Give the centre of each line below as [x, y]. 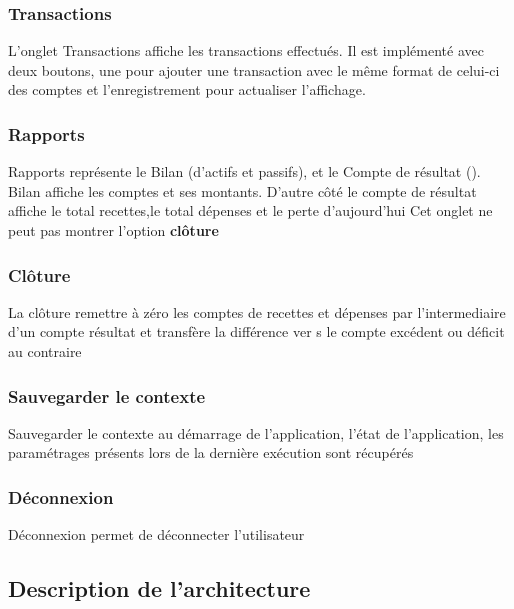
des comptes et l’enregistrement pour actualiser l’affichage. [187, 89]
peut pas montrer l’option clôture [113, 230]
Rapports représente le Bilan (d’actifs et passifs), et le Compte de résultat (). [244, 171]
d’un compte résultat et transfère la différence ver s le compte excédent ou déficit [256, 331]
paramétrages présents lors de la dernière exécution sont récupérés [211, 452]
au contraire [45, 351]
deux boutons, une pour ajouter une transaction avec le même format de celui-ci [254, 69]
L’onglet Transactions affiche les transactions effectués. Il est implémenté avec [246, 50]
